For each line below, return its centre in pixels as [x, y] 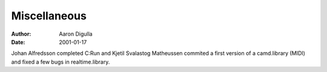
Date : [18, 42]
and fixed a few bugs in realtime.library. [61, 62]
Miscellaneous [49, 16]
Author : [21, 34]
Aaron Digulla [76, 34]
